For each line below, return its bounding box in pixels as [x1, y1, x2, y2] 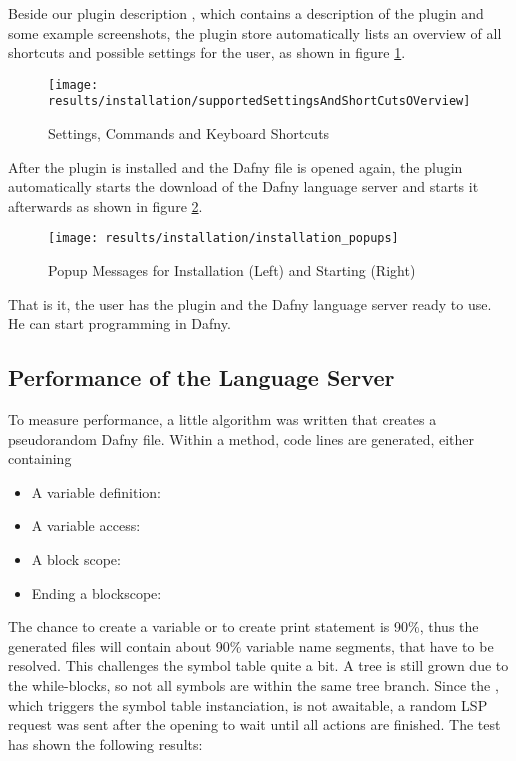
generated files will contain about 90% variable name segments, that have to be [8, 635, 494, 656]
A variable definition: [31, 481, 161, 502]
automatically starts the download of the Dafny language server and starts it [8, 176, 479, 197]
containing [8, 448, 72, 469]
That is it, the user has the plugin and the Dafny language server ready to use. [8, 293, 492, 314]
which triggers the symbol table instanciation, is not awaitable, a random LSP [8, 694, 488, 715]
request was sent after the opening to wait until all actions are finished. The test [8, 714, 501, 735]
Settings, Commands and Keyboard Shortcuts [48, 123, 330, 144]
